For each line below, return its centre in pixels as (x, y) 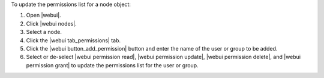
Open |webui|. (43, 15)
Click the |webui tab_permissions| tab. (73, 40)
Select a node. (44, 32)
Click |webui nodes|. (52, 23)
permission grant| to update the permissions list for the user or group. (112, 65)
